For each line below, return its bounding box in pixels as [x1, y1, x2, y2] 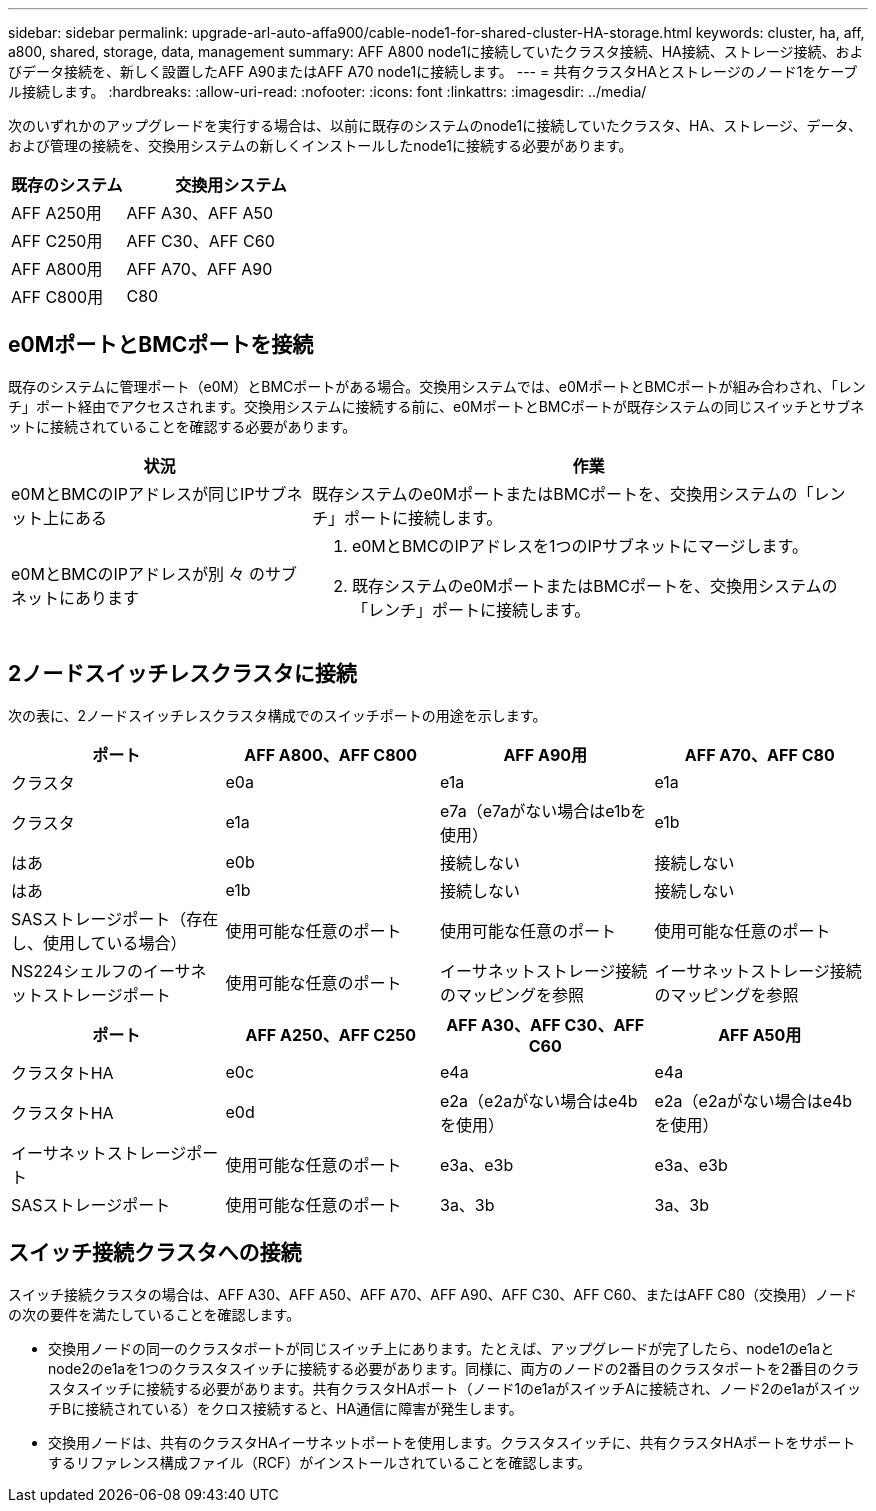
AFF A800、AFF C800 [244, 744, 418, 765]
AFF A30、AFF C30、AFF [446, 1014, 645, 1035]
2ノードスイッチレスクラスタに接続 [8, 661, 357, 687]
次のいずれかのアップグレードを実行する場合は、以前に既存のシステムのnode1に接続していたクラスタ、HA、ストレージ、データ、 [8, 117, 863, 134]
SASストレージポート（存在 [11, 908, 219, 929]
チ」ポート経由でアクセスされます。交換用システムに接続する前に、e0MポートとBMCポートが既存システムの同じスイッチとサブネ [8, 397, 865, 415]
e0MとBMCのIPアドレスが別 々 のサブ [11, 563, 298, 584]
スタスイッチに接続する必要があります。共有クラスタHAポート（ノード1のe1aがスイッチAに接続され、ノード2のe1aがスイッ [48, 1379, 861, 1397]
